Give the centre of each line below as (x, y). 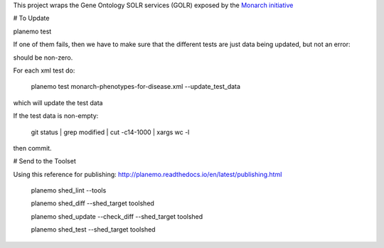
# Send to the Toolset (44, 161)
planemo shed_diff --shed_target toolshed (92, 203)
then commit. (33, 148)
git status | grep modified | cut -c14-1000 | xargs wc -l (110, 132)
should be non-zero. (43, 58)
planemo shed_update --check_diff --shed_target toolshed (117, 216)
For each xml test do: (44, 70)
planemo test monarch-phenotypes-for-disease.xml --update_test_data (136, 87)
